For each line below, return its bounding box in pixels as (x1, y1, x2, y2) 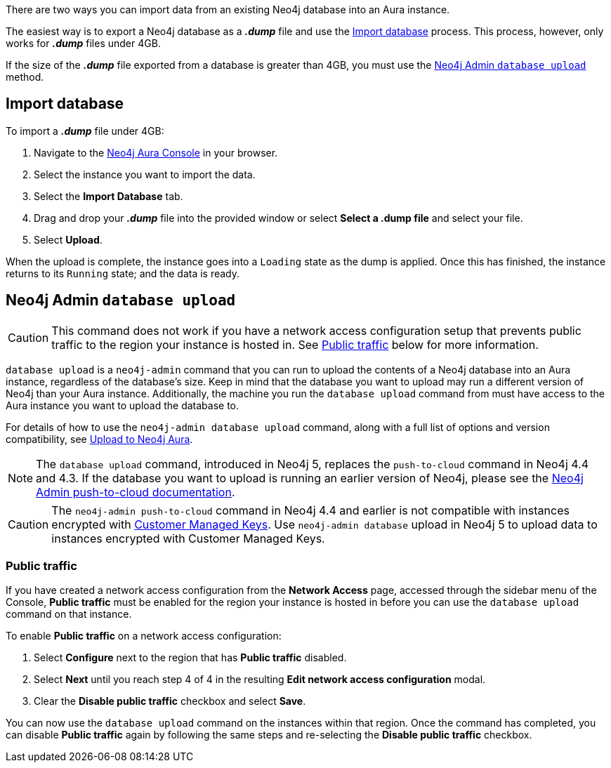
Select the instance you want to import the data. (34, 168, 256, 180)
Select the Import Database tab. (34, 190, 183, 202)
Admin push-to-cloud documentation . (36, 484, 235, 499)
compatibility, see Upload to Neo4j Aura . (6, 432, 193, 445)
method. (6, 71, 44, 83)
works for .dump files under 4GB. (6, 37, 161, 49)
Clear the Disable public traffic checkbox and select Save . (34, 695, 306, 708)
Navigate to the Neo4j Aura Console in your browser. (34, 146, 278, 159)
